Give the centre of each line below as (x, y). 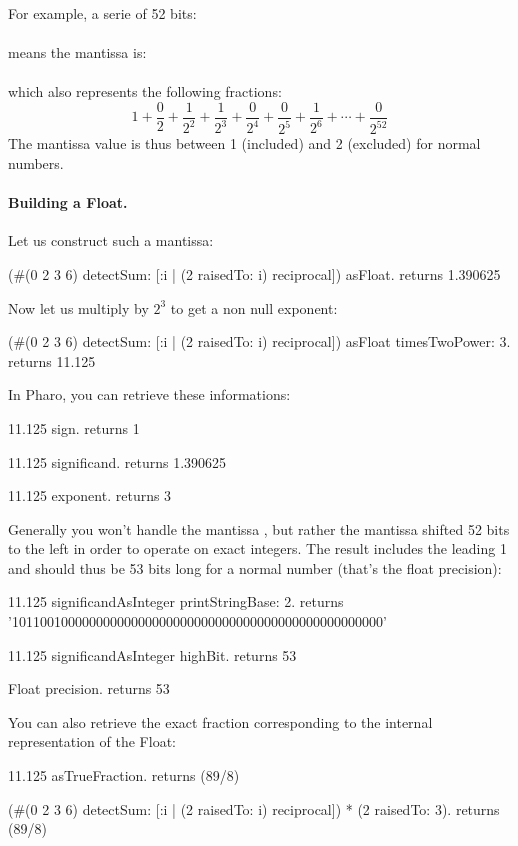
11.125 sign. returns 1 (74, 427)
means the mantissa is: (77, 52)
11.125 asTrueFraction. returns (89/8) (124, 775)
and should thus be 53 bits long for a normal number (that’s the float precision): (255, 567)
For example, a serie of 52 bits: (102, 13)
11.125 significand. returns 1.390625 (117, 461)
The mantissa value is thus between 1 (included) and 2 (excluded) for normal (244, 143)
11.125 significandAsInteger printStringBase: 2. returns (176, 601)
